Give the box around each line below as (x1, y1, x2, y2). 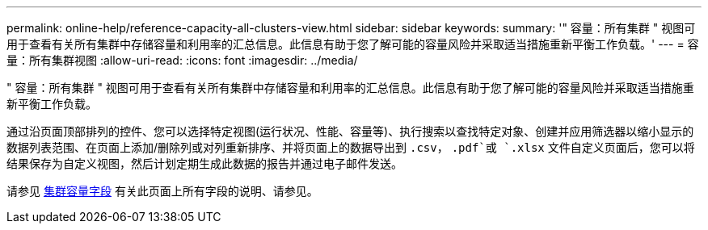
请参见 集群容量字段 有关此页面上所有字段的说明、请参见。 (6, 184, 318, 198)
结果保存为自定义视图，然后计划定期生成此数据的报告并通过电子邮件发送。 (6, 157, 402, 170)
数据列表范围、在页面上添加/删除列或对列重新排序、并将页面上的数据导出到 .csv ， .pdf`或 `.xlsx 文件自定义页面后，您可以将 (6, 140, 695, 154)
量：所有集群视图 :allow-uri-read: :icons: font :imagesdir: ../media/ (6, 53, 358, 67)
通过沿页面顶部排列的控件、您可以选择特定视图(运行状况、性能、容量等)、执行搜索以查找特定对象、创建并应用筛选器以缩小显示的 (6, 124, 694, 138)
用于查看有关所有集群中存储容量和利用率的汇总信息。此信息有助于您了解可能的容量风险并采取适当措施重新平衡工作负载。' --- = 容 (6, 37, 699, 51)
